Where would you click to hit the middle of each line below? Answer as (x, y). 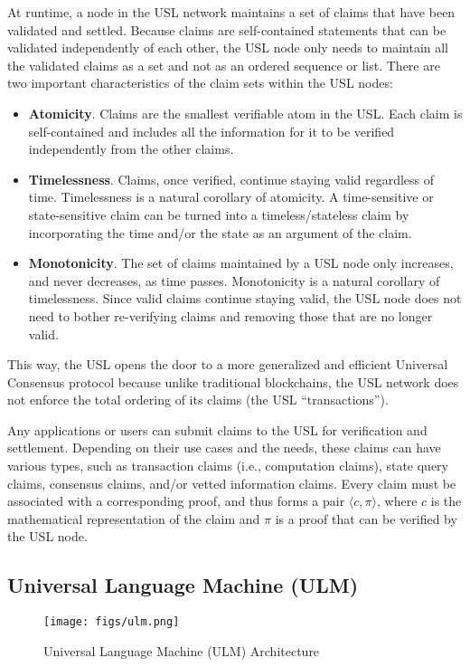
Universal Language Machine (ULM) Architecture (182, 650)
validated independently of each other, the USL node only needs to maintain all (228, 48)
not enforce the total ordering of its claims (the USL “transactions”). (198, 400)
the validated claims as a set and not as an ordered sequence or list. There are (224, 65)
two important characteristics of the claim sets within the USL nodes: (200, 83)
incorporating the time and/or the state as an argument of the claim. (220, 232)
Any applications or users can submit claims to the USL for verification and (217, 429)
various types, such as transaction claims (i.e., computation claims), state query (228, 466)
